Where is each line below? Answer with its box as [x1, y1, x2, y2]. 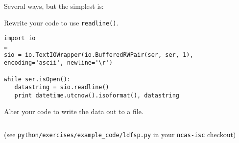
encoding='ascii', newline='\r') [4, 59, 113, 67]
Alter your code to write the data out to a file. [4, 106, 143, 116]
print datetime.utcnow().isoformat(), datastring [14, 92, 179, 99]
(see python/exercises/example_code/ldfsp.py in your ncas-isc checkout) [4, 129, 236, 140]
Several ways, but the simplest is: [4, 1, 104, 11]
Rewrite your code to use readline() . [4, 17, 119, 27]
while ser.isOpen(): [4, 75, 71, 83]
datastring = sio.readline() [14, 84, 109, 91]
